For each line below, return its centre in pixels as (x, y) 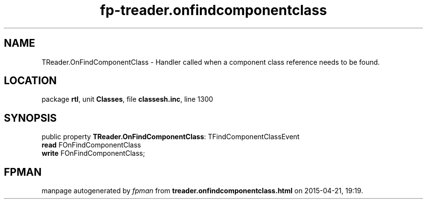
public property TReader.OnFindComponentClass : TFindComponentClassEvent (171, 137)
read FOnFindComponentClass (91, 145)
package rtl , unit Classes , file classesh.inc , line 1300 (127, 99)
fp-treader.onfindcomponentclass (213, 10)
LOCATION (30, 81)
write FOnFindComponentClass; (93, 153)
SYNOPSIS (30, 118)
